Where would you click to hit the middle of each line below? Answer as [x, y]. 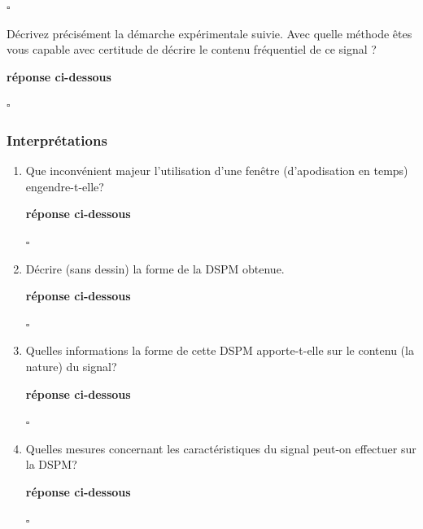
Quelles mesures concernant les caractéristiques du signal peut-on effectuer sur [221, 448]
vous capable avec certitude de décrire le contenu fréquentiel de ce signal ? [192, 49]
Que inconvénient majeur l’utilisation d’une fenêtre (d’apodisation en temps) [217, 171]
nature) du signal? [71, 366]
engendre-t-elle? [65, 186]
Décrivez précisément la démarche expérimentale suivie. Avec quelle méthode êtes [209, 33]
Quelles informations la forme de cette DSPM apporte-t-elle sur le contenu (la [220, 350]
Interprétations [57, 140]
